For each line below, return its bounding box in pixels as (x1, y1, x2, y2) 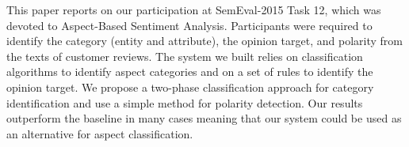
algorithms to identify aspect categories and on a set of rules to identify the (6, 63, 373, 80)
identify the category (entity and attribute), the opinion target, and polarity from (6, 32, 403, 49)
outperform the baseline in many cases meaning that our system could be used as (6, 110, 402, 126)
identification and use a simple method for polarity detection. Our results (6, 94, 363, 111)
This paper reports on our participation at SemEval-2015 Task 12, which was (6, 2, 381, 17)
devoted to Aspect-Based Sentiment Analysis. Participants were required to (6, 17, 373, 33)
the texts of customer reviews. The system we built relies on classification (6, 47, 363, 64)
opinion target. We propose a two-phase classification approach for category (6, 78, 374, 95)
